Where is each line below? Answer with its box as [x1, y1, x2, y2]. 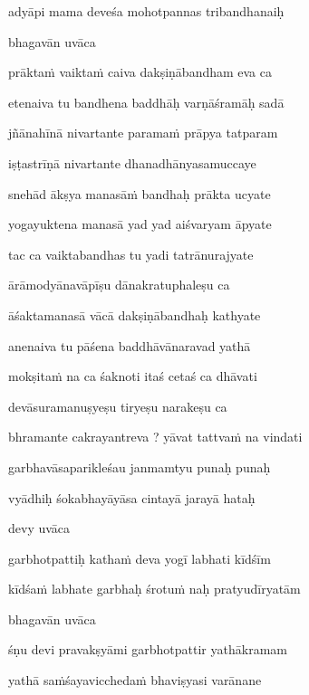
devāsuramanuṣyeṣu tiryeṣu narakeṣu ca [8, 396, 227, 415]
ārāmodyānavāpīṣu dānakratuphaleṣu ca [8, 275, 230, 294]
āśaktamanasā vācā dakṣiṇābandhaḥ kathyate [8, 305, 261, 324]
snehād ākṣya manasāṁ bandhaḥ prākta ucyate [8, 184, 271, 203]
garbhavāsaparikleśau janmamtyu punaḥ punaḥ [8, 457, 271, 476]
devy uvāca [8, 519, 71, 538]
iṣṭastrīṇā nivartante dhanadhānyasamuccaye [8, 153, 256, 172]
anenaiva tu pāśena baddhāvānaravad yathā [8, 336, 251, 355]
